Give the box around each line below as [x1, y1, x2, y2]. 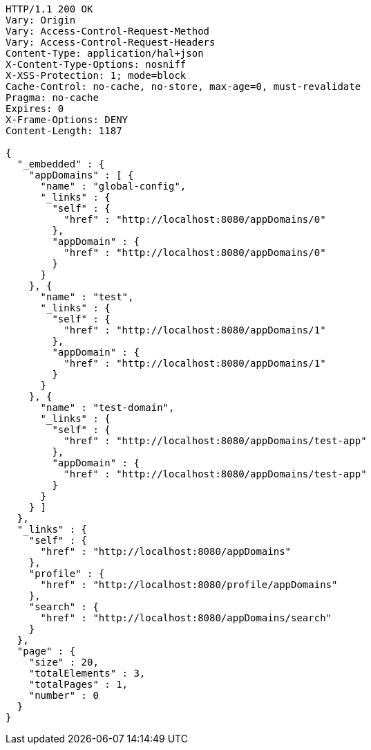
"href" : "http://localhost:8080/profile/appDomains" [40, 579, 338, 590]
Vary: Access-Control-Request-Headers [6, 37, 216, 48]
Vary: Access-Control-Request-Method [6, 26, 210, 37]
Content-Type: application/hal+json [6, 48, 204, 59]
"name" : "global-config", [40, 181, 187, 192]
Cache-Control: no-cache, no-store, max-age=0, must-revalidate [6, 81, 361, 92]
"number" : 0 [28, 690, 99, 701]
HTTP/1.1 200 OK [6, 3, 93, 15]
